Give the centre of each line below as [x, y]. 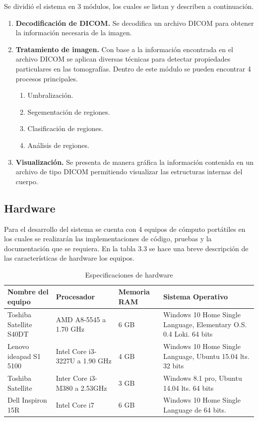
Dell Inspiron [27, 400]
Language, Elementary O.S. [205, 324]
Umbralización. [50, 95]
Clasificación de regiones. [65, 128]
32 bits [173, 366]
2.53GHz [94, 387]
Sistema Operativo [195, 297]
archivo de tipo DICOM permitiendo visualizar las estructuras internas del [129, 172]
